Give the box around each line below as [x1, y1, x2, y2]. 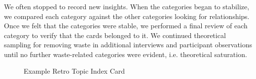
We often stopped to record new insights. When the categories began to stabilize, [4, 1, 250, 11]
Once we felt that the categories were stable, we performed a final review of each [4, 20, 248, 31]
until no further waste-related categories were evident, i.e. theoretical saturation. [4, 49, 247, 59]
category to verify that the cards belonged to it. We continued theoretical [4, 30, 226, 40]
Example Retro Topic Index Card [24, 65, 125, 76]
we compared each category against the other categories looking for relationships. [4, 11, 250, 21]
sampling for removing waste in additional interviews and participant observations [4, 39, 253, 50]
